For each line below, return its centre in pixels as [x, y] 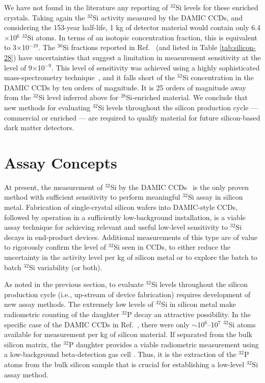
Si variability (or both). [66, 267]
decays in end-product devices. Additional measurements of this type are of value [131, 237]
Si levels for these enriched [217, 7]
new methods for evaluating [47, 107]
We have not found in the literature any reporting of [86, 7]
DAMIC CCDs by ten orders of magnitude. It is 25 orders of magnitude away [125, 87]
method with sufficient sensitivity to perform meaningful [92, 197]
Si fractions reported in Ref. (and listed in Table [140, 47]
